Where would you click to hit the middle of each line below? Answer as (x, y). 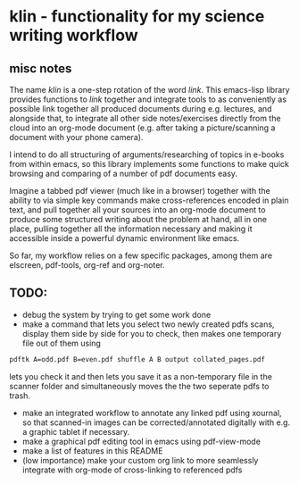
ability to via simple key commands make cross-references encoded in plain (149, 200)
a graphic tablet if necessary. (76, 431)
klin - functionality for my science (137, 17)
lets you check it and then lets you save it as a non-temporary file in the (141, 376)
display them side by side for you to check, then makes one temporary (152, 333)
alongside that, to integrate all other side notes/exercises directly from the (145, 118)
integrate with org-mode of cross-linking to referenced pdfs (132, 470)
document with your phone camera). (76, 137)
